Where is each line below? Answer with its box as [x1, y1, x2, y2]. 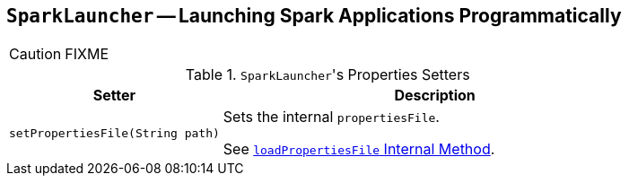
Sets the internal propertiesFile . [223, 108, 440, 126]
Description [394, 86, 476, 105]
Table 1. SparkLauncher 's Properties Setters [185, 65, 470, 84]
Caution [9, 45, 62, 64]
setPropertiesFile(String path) [9, 126, 220, 140]
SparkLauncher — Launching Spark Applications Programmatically [6, 4, 622, 27]
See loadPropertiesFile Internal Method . [223, 140, 495, 159]
